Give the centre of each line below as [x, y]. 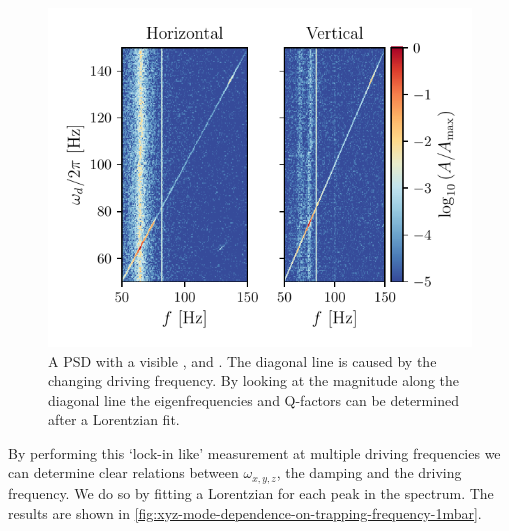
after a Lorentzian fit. [114, 419]
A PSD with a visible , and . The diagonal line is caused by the [242, 360]
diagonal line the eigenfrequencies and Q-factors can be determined [253, 399]
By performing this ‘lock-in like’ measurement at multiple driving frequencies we [254, 452]
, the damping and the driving [369, 472]
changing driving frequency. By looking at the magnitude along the [253, 380]
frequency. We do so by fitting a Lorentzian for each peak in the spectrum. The [251, 492]
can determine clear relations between [123, 472]
